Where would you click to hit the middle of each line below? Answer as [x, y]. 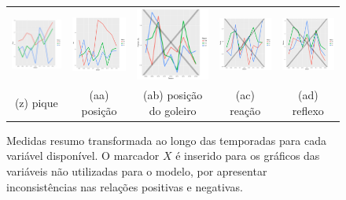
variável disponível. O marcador [83, 156]
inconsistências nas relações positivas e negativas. [125, 186]
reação [245, 110]
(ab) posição [173, 95]
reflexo [308, 110]
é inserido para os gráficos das [248, 156]
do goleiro [173, 110]
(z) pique [36, 102]
